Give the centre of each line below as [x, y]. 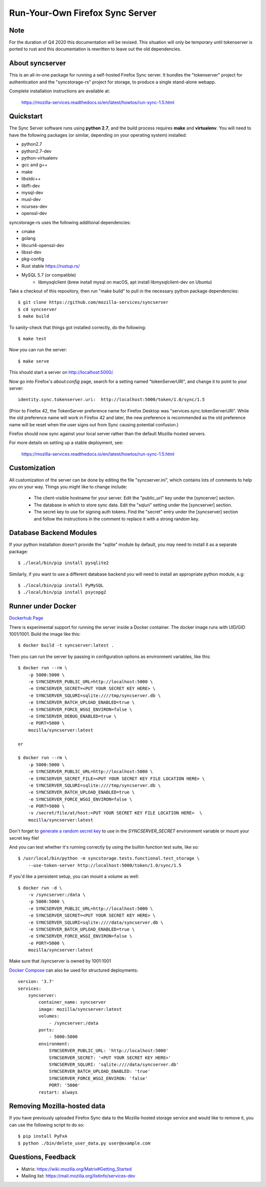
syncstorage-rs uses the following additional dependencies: [70, 222]
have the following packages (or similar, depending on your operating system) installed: [98, 135]
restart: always [58, 1092]
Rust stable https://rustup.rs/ [50, 266]
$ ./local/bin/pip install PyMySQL [61, 585]
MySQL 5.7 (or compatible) [49, 275]
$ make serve [33, 361]
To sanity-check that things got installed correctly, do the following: [78, 327]
